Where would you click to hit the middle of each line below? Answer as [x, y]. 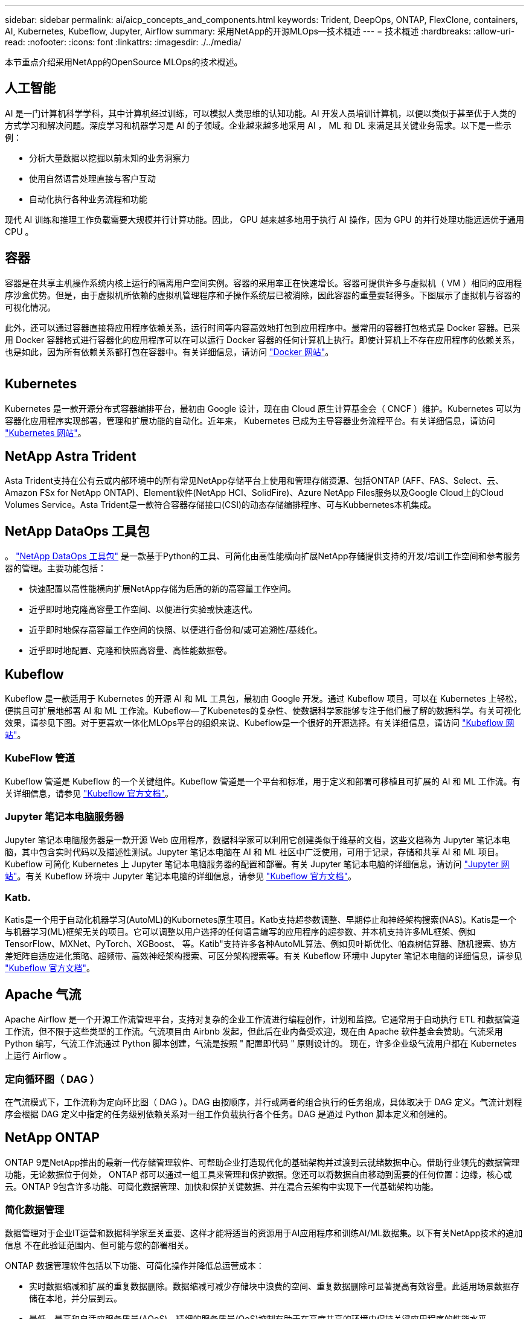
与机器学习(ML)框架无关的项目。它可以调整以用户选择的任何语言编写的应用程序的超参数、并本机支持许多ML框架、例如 [240, 932]
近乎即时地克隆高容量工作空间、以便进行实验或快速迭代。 [143, 609]
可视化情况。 [30, 307]
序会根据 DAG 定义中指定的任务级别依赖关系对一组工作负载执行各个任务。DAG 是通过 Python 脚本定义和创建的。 [229, 1114]
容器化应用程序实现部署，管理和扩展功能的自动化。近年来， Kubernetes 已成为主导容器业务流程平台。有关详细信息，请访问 [250, 420]
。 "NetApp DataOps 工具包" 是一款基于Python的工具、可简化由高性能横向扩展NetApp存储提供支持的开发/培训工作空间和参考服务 [263, 556]
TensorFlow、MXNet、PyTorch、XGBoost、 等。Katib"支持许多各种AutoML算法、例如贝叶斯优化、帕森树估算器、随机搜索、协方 [261, 944]
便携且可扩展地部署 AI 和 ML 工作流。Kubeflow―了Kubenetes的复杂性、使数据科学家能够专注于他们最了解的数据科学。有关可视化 [263, 711]
